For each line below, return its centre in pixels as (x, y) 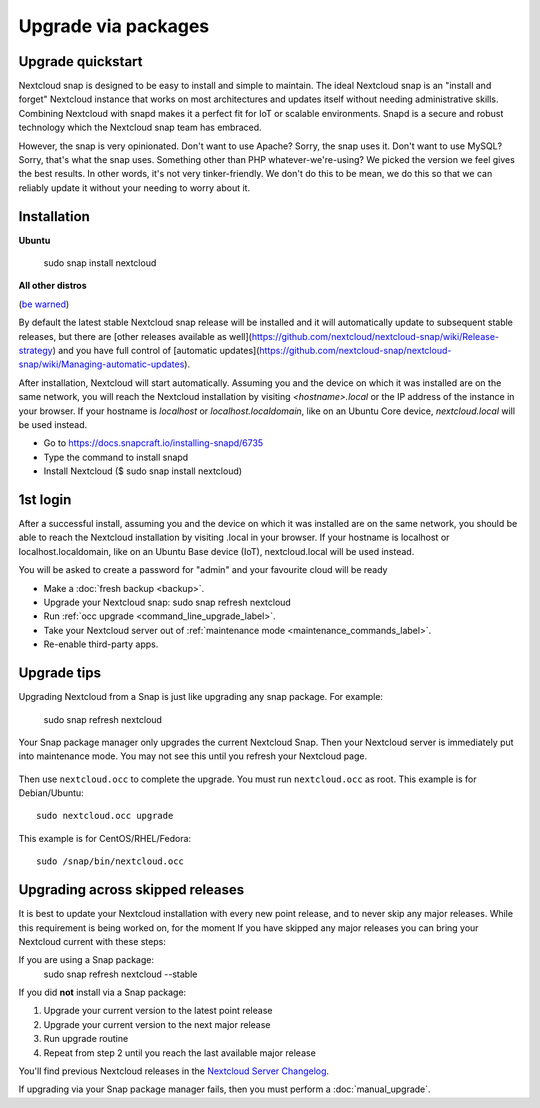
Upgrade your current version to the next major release (157, 1024)
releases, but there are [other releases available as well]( (135, 336)
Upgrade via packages (114, 26)
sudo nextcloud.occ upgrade (105, 816)
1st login (45, 499)
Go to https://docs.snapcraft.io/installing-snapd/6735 (153, 443)
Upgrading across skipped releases (131, 890)
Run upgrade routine (86, 1039)
